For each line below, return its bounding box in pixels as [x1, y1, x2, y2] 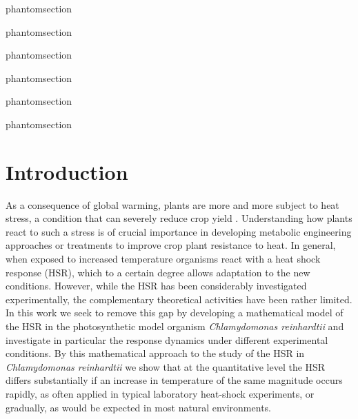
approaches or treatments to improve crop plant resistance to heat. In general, [6, 238, 336, 252]
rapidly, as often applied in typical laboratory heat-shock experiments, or [6, 387, 315, 400]
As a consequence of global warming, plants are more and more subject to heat [6, 197, 339, 212]
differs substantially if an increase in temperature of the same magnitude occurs [6, 373, 343, 387]
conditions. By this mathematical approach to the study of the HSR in [6, 346, 305, 360]
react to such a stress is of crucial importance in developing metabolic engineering [6, 224, 352, 238]
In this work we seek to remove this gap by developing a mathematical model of [6, 305, 344, 320]
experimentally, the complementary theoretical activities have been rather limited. [6, 292, 352, 306]
